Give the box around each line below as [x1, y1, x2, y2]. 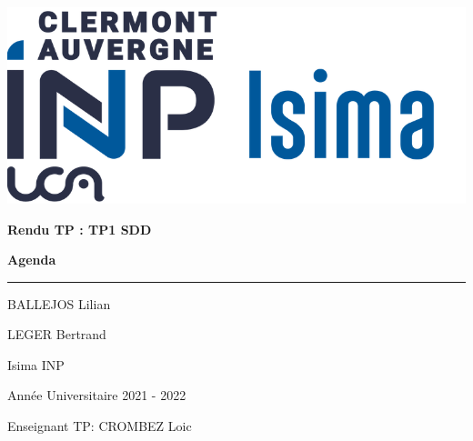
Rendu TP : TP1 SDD [7, 219, 152, 238]
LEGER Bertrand [7, 325, 106, 344]
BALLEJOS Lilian [7, 294, 111, 313]
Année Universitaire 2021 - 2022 [7, 386, 186, 405]
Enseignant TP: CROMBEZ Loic [7, 416, 192, 436]
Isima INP [7, 355, 65, 374]
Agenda [7, 250, 56, 269]
